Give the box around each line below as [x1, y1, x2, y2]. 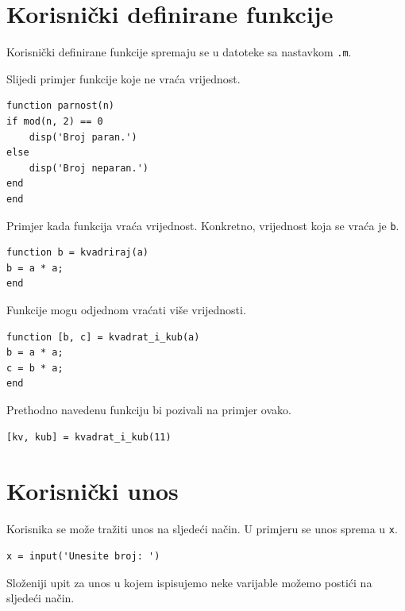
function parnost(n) [6, 100, 115, 112]
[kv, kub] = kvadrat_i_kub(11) [6, 431, 172, 443]
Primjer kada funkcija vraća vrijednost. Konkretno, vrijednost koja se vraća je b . [6, 217, 399, 233]
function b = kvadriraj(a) [6, 247, 148, 259]
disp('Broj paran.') [29, 131, 137, 143]
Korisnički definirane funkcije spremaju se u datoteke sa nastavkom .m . [6, 44, 352, 60]
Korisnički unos [6, 475, 179, 507]
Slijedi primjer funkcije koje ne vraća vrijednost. [6, 70, 241, 86]
